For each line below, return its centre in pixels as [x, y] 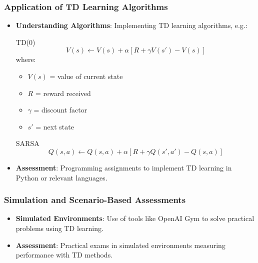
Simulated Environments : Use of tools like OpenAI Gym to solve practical [135, 218]
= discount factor [60, 110]
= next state [55, 126]
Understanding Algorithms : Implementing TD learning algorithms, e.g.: [131, 25]
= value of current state [86, 76]
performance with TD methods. [64, 255]
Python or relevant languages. [61, 177]
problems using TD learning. [59, 228]
